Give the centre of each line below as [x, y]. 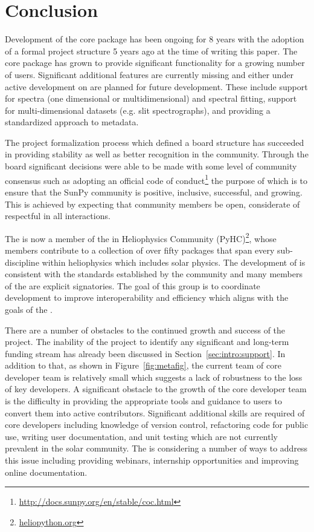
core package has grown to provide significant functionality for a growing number [155, 63]
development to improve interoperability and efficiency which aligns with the [147, 297]
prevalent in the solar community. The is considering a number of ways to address [156, 448]
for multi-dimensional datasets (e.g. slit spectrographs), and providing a [138, 110]
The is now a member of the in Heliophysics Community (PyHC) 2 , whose [141, 237]
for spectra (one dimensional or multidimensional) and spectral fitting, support [151, 98]
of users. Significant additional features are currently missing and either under [149, 74]
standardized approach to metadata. [72, 122]
